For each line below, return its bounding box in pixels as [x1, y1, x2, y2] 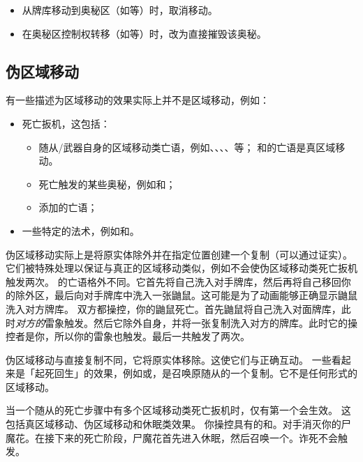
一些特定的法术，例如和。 [22, 223, 140, 238]
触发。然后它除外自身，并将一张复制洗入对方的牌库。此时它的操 [64, 315, 357, 330]
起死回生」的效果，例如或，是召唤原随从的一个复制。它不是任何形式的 [34, 366, 357, 380]
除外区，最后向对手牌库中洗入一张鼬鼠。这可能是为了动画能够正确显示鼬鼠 [15, 288, 357, 302]
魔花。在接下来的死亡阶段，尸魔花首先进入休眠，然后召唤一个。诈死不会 [6, 430, 338, 445]
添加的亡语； [38, 200, 98, 215]
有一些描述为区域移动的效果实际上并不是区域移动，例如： [6, 93, 269, 107]
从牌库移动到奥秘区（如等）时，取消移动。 [22, 3, 218, 17]
